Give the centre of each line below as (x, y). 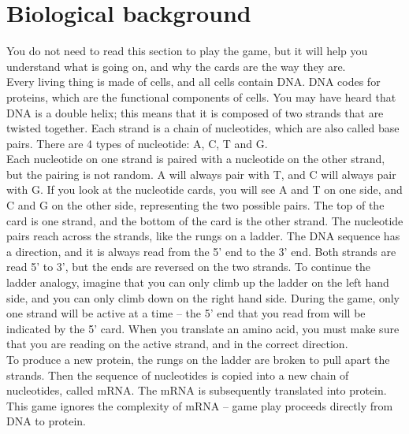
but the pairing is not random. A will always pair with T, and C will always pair (201, 174)
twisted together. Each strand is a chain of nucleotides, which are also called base (203, 128)
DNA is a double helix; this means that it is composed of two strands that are (195, 112)
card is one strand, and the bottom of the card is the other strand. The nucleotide (205, 220)
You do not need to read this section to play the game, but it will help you (187, 51)
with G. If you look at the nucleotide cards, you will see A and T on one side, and (204, 189)
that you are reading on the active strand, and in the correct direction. (177, 344)
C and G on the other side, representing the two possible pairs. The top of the (195, 205)
